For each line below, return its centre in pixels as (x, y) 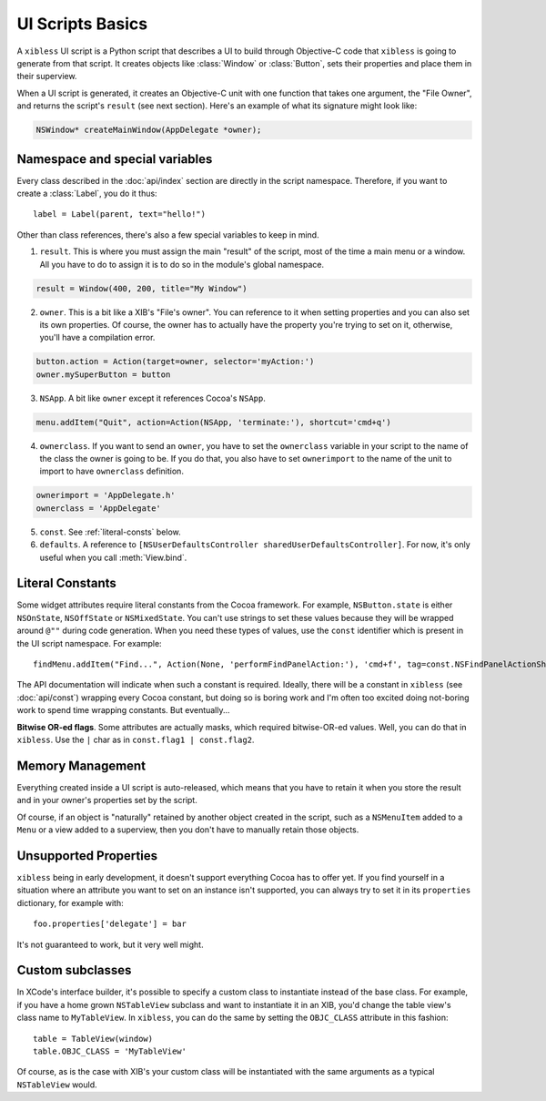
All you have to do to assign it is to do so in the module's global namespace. (182, 264)
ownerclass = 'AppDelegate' (98, 508)
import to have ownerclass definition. (111, 471)
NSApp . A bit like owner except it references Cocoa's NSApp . (152, 398)
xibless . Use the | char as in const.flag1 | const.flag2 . (136, 739)
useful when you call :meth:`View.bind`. (113, 557)
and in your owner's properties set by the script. (107, 800)
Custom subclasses (74, 970)
